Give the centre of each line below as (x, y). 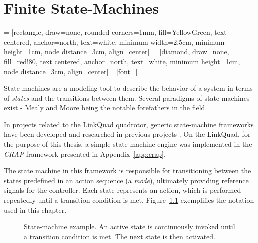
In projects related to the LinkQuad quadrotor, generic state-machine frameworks (129, 124)
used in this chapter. (35, 209)
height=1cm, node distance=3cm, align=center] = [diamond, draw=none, (117, 52)
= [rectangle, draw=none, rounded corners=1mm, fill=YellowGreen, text (115, 32)
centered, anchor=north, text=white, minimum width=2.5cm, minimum (114, 42)
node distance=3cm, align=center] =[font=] (71, 71)
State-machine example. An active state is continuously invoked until (130, 226)
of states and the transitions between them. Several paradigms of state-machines (127, 98)
